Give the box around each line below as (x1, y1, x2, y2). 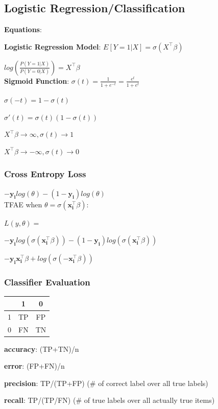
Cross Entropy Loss (4, 167, 86, 180)
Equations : (4, 24, 42, 35)
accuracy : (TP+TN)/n (4, 343, 79, 354)
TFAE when (4, 199, 42, 209)
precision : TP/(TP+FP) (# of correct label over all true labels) (4, 377, 208, 388)
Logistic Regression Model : (4, 41, 101, 52)
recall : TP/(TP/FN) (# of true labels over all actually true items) (4, 395, 215, 405)
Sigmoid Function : (4, 75, 69, 86)
